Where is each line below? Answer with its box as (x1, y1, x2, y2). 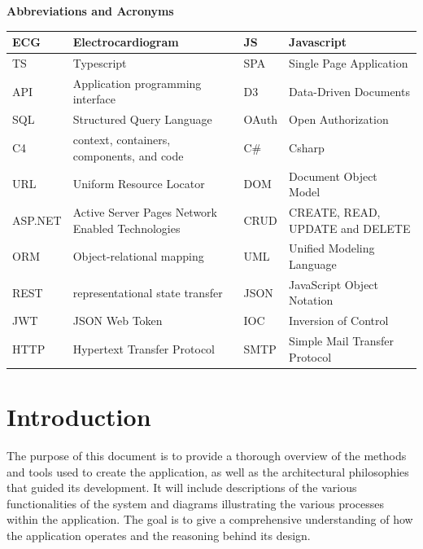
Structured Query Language (72, 111, 212, 128)
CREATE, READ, (289, 203, 381, 220)
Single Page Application (289, 54, 408, 71)
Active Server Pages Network (72, 203, 217, 220)
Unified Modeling (289, 239, 375, 257)
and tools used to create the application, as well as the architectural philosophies (7, 463, 409, 480)
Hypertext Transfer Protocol (72, 340, 215, 357)
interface (72, 90, 116, 108)
